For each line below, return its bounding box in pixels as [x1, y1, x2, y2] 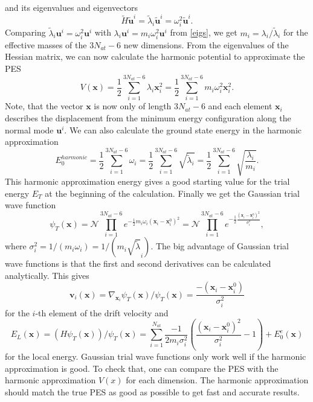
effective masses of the [5, 38, 87, 51]
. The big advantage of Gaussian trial [150, 240, 289, 252]
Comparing [5, 26, 46, 39]
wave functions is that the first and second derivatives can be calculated [5, 257, 271, 270]
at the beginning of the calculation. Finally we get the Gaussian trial [45, 187, 300, 199]
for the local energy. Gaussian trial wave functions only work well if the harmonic [5, 350, 306, 363]
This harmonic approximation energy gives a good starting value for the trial [5, 175, 290, 188]
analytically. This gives [5, 269, 89, 281]
